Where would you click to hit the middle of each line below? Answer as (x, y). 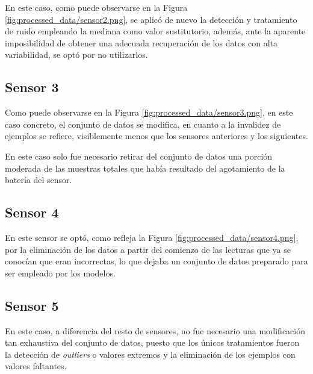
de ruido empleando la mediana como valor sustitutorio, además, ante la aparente (155, 31)
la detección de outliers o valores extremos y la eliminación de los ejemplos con (150, 354)
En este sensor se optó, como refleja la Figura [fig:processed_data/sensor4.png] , (152, 237)
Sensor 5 (32, 305)
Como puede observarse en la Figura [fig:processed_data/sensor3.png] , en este (149, 112)
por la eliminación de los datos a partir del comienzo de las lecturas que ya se (148, 249)
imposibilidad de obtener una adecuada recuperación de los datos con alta (141, 42)
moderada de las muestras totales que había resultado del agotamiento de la (145, 168)
